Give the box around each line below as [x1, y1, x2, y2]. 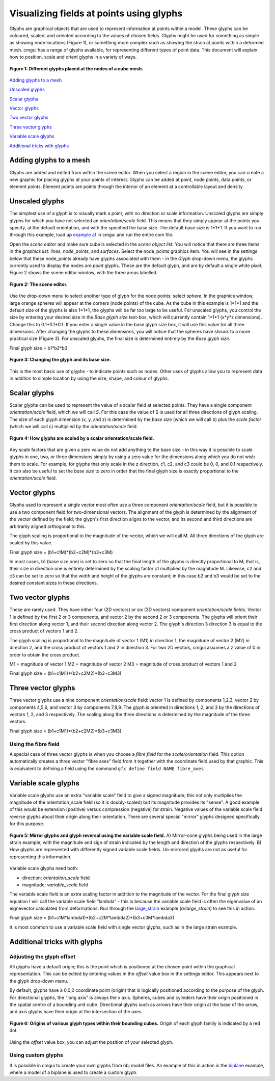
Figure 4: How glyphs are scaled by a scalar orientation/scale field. [9, 435, 154, 441]
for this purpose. [9, 821, 44, 827]
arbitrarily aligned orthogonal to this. [9, 523, 86, 530]
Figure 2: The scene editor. [9, 281, 68, 287]
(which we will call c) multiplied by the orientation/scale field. [9, 424, 138, 430]
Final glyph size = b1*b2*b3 [9, 345, 68, 351]
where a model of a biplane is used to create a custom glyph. [9, 1069, 137, 1075]
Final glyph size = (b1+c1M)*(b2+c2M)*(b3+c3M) [9, 549, 113, 555]
